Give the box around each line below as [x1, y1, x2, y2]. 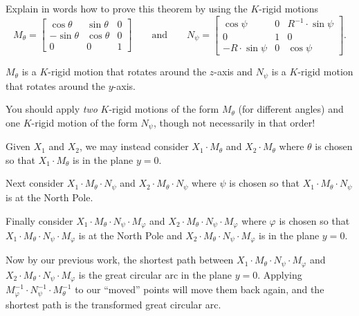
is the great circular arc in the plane [78, 267, 232, 281]
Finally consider [6, 213, 73, 227]
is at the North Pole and [78, 227, 183, 242]
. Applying [257, 267, 302, 281]
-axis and [214, 64, 253, 79]
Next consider [6, 176, 64, 190]
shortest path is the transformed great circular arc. [6, 297, 221, 311]
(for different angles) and [238, 102, 344, 116]
